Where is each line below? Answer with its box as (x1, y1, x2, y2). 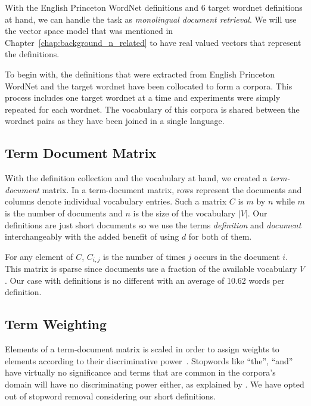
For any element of (5, 250, 73, 262)
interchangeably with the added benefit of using (5, 230, 179, 243)
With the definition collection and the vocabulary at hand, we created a (5, 172, 268, 184)
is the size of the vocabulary (133, 206, 236, 219)
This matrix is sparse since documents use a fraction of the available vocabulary (5, 262, 297, 275)
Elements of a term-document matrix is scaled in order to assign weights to (5, 343, 279, 355)
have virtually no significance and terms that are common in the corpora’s (5, 366, 276, 379)
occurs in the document (194, 250, 280, 262)
